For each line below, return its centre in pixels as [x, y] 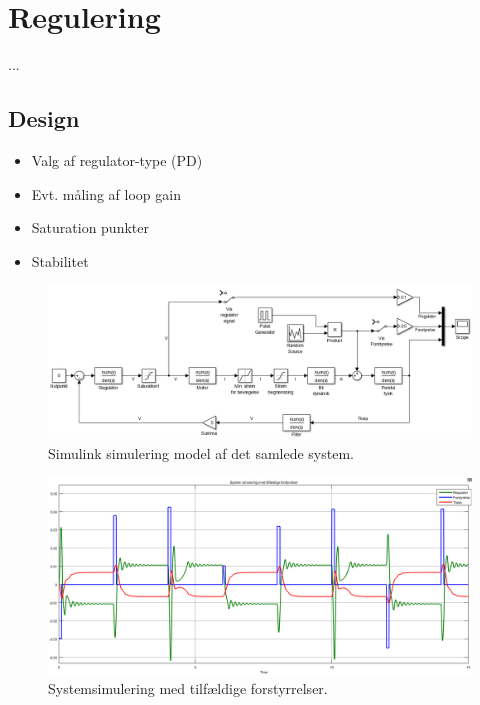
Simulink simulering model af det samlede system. [201, 452]
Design [44, 118]
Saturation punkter [90, 227]
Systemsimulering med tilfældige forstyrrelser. [188, 688]
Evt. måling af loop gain [106, 193]
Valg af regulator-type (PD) [117, 159]
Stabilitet [60, 260]
